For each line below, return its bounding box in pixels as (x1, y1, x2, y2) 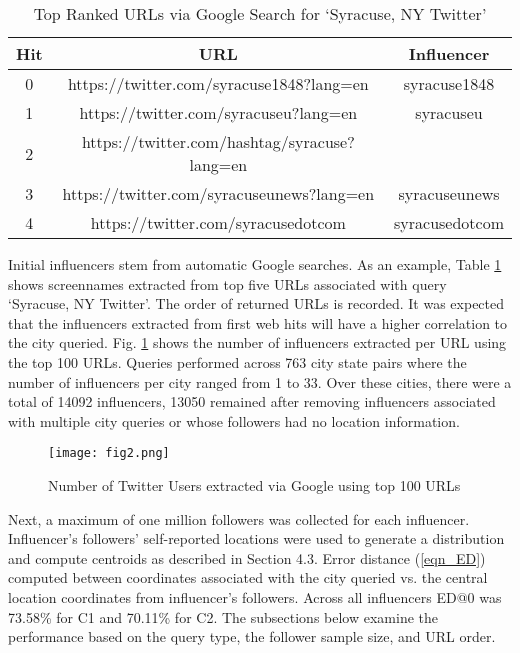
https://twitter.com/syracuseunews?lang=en (62, 182, 375, 205)
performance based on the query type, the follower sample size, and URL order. (8, 626, 496, 647)
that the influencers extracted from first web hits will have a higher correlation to (8, 312, 508, 333)
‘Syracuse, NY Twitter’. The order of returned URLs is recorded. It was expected (8, 293, 505, 314)
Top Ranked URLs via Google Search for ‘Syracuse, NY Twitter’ (33, 2, 487, 25)
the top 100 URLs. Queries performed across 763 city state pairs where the (8, 351, 467, 372)
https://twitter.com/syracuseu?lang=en (79, 101, 358, 124)
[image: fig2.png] (48, 446, 170, 461)
